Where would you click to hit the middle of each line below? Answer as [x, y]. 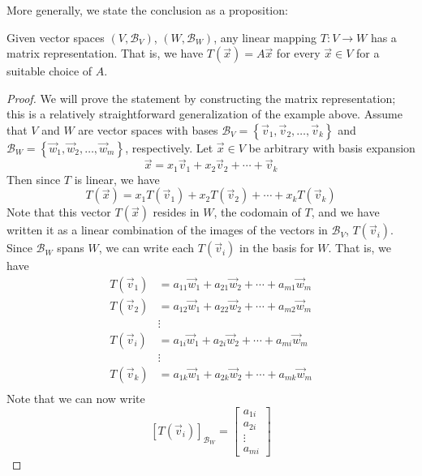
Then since [34, 179]
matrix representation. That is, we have [105, 53]
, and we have [345, 212]
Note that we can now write [76, 399]
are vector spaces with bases [148, 129]
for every [298, 53]
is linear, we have [117, 179]
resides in [176, 212]
